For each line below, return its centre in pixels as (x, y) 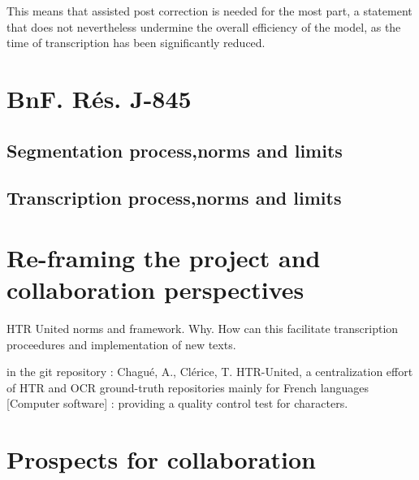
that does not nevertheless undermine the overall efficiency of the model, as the (204, 26)
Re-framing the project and (164, 257)
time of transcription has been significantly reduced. (136, 43)
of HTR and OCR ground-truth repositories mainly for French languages (188, 387)
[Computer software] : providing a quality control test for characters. (177, 403)
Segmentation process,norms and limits (175, 150)
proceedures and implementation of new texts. (121, 344)
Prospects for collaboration (161, 459)
